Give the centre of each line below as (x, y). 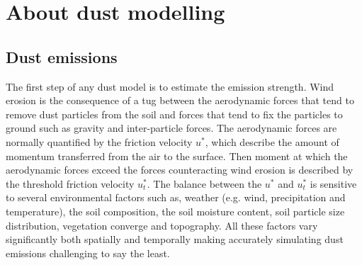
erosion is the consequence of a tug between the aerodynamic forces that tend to (180, 100)
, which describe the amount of (272, 141)
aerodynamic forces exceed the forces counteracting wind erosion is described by (180, 170)
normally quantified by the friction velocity (99, 141)
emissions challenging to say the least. (88, 253)
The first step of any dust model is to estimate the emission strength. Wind (170, 86)
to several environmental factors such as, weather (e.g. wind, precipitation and (176, 197)
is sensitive (333, 183)
